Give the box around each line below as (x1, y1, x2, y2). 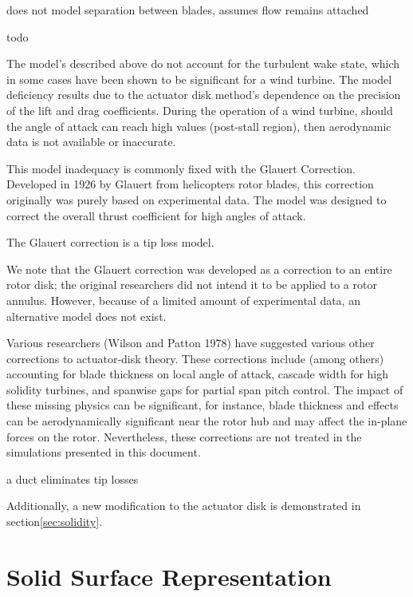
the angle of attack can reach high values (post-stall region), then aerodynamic (6, 117, 391, 134)
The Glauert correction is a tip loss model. (6, 234, 214, 251)
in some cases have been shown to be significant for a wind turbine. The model (6, 70, 392, 87)
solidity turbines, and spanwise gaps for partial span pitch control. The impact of (6, 381, 403, 397)
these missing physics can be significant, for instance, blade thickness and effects (6, 397, 399, 413)
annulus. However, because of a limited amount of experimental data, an (6, 291, 360, 308)
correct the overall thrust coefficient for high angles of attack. (6, 207, 306, 223)
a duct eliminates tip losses (6, 470, 139, 487)
